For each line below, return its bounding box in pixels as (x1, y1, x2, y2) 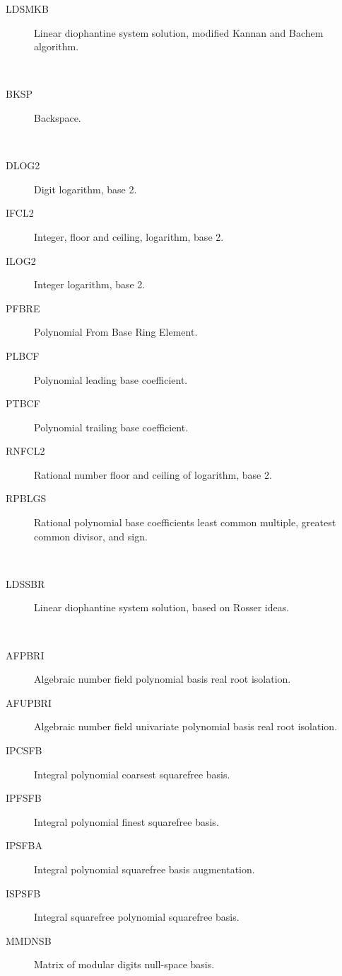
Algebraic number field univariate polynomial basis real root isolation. (34, 719, 338, 734)
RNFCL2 (6, 443, 45, 458)
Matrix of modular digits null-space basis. (34, 957, 215, 972)
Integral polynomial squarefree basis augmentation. (34, 861, 255, 876)
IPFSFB (6, 790, 42, 805)
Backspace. (34, 110, 81, 125)
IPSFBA (6, 838, 42, 853)
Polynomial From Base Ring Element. (34, 324, 198, 339)
